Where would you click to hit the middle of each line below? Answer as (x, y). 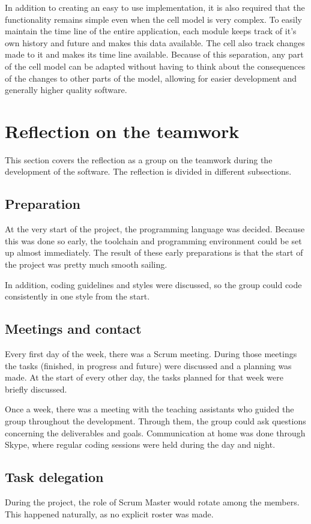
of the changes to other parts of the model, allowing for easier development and (151, 78)
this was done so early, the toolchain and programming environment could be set (153, 240)
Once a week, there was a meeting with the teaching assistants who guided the (149, 409)
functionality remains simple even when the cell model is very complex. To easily (154, 19)
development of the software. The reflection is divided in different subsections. (148, 171)
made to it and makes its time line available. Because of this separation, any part (154, 54)
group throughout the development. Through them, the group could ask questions (155, 421)
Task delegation (54, 477)
